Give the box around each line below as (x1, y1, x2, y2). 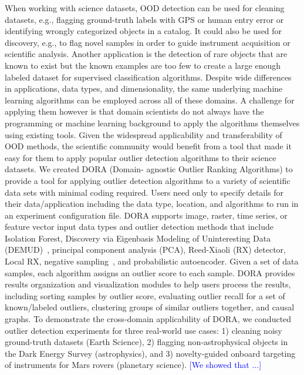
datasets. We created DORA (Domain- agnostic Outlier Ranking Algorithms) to (5, 163, 293, 175)
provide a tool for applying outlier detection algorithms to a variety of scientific (5, 174, 291, 186)
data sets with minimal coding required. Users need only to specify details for (5, 186, 284, 198)
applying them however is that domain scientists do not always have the (5, 105, 264, 118)
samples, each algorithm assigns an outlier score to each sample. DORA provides (5, 266, 295, 279)
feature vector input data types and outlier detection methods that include (5, 220, 274, 233)
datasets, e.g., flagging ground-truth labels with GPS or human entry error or (5, 13, 284, 25)
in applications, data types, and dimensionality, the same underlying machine (5, 82, 283, 95)
